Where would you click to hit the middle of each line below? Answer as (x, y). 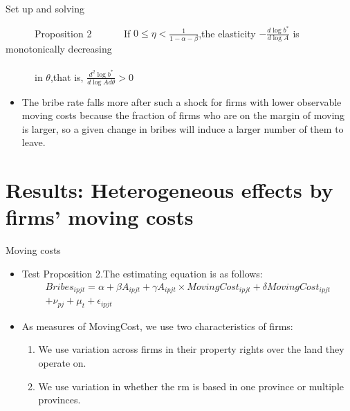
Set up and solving (45, 8)
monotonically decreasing (59, 48)
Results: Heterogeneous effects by (169, 190)
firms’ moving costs (100, 217)
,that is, (67, 76)
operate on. (62, 363)
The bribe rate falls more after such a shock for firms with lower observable (182, 101)
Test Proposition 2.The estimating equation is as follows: (142, 273)
